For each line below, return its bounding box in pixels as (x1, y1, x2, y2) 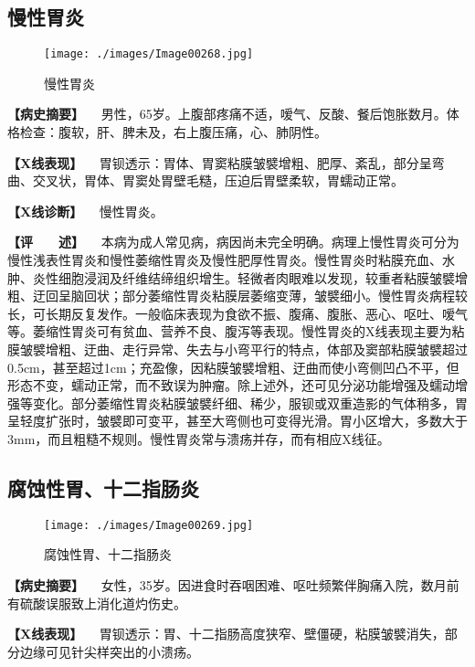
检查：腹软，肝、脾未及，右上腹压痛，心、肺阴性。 (19, 122, 327, 142)
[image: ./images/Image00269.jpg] (44, 518, 254, 532)
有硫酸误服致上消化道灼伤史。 (7, 593, 186, 612)
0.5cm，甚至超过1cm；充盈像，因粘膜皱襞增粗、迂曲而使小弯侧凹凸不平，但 (7, 357, 459, 376)
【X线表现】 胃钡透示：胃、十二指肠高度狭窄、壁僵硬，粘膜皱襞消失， (7, 624, 445, 643)
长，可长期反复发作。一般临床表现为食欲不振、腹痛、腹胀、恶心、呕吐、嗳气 (7, 303, 468, 323)
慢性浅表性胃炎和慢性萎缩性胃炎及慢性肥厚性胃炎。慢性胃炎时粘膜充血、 (7, 250, 442, 270)
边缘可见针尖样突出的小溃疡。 (19, 641, 199, 661)
